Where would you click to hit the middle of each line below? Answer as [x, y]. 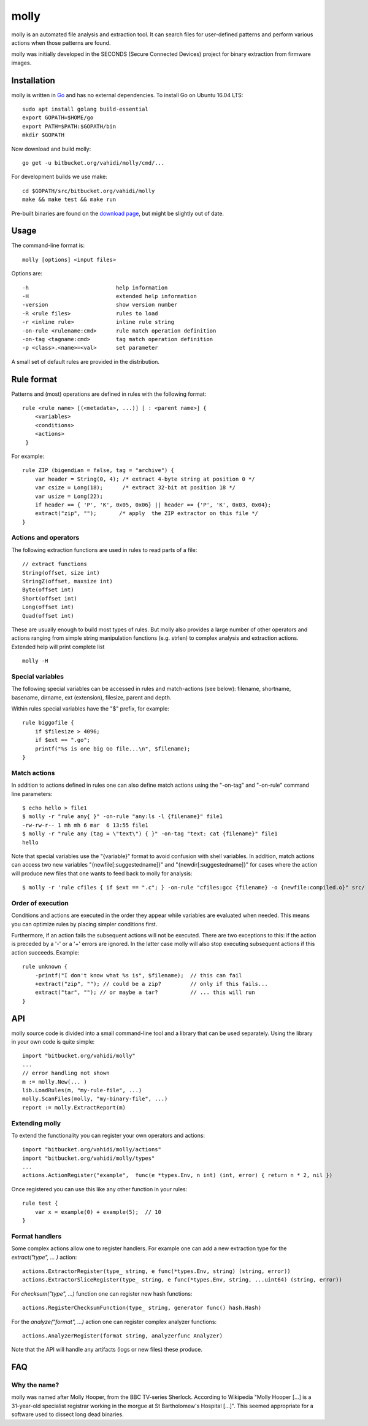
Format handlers [36, 1236]
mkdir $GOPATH [43, 135]
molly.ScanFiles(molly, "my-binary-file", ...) [95, 1099]
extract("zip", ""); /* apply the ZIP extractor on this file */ [147, 514]
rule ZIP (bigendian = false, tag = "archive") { [98, 471]
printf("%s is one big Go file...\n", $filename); [113, 749]
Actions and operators [45, 538]
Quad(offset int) [48, 616]
